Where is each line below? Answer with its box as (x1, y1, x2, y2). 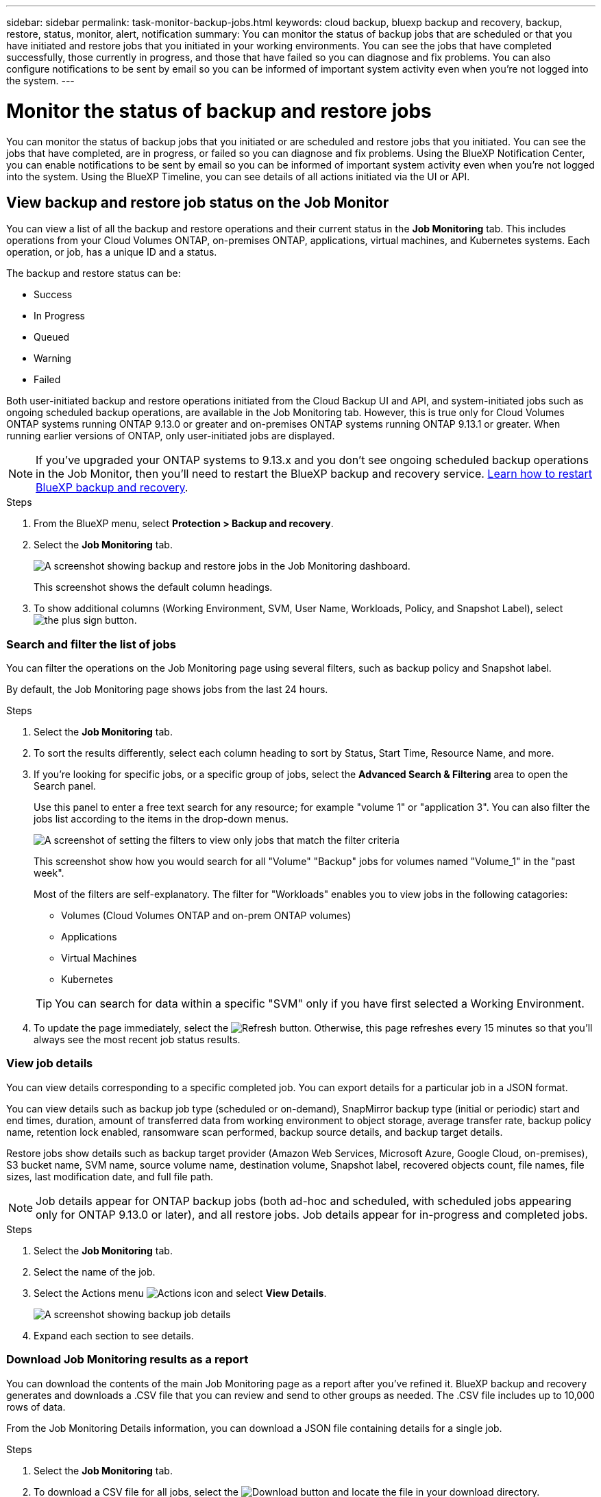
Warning (34, 352, 71, 365)
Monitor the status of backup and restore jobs (6, 99, 432, 123)
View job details (6, 1056, 93, 1071)
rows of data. (6, 1400, 66, 1413)
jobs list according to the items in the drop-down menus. (34, 813, 289, 825)
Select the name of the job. (34, 1265, 156, 1278)
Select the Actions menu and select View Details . (34, 1287, 327, 1299)
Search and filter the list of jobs (6, 637, 176, 651)
